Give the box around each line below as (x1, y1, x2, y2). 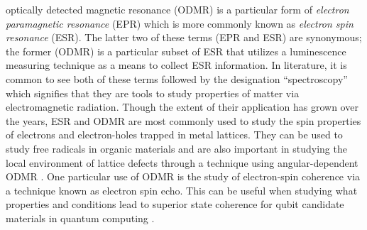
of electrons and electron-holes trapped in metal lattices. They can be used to (6, 127, 343, 142)
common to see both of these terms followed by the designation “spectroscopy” (6, 71, 348, 86)
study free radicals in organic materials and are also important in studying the (6, 141, 347, 155)
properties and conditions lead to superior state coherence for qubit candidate (6, 197, 344, 212)
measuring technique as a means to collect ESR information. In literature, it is (6, 57, 347, 72)
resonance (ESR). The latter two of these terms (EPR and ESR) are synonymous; (6, 30, 362, 45)
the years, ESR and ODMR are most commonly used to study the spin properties (6, 113, 361, 128)
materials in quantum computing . (6, 210, 155, 225)
